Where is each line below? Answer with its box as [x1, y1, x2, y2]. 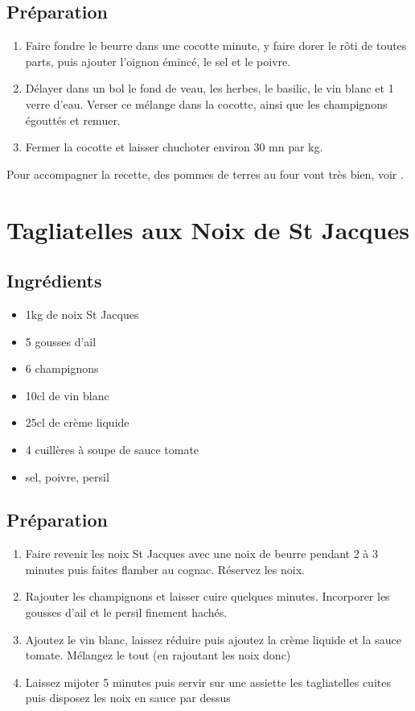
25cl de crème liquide [25, 414, 129, 431]
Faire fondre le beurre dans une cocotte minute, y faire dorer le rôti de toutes [25, 37, 407, 54]
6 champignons [25, 360, 99, 377]
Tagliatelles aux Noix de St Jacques [6, 213, 409, 246]
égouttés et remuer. [25, 111, 121, 128]
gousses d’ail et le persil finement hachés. [25, 604, 228, 621]
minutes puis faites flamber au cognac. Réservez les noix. [25, 560, 305, 577]
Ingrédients [6, 268, 102, 293]
